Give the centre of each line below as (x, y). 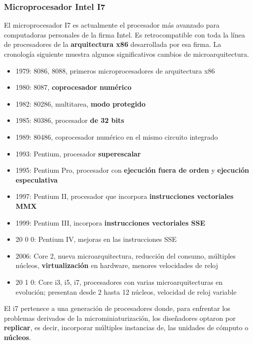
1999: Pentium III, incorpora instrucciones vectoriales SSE (110, 222)
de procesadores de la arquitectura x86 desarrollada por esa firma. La (113, 44)
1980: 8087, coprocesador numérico (73, 87)
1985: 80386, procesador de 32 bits (70, 120)
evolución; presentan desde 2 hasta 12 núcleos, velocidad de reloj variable (126, 291)
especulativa (36, 179)
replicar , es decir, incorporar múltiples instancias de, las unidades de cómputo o (126, 327)
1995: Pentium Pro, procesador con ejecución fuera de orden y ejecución (132, 170)
